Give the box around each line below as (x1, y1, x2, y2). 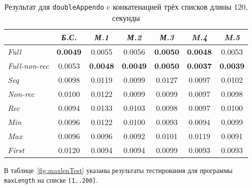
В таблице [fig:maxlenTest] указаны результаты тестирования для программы (4, 165, 233, 175)
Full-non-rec (8, 60, 49, 71)
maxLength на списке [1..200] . (4, 174, 98, 185)
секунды (112, 12, 140, 23)
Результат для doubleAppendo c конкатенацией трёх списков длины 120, (4, 1, 248, 12)
